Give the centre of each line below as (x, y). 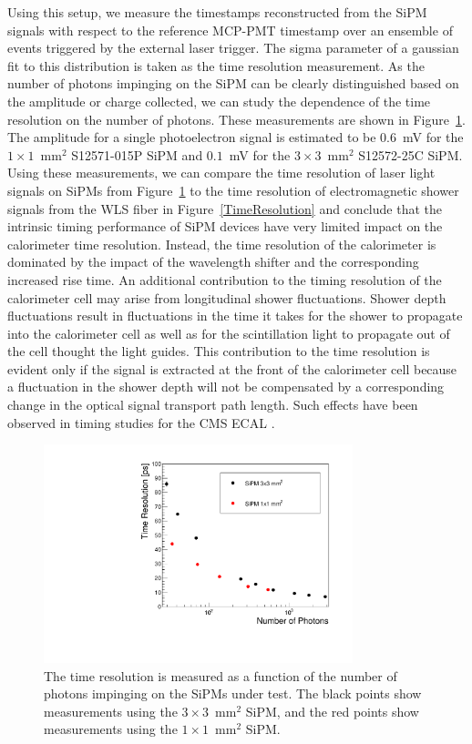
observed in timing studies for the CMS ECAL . (141, 422)
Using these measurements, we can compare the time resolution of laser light (221, 173)
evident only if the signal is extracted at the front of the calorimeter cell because (232, 368)
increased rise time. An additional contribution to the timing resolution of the (225, 279)
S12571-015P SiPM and (137, 154)
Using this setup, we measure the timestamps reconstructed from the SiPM (217, 12)
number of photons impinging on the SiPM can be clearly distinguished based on (233, 83)
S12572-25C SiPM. (410, 154)
